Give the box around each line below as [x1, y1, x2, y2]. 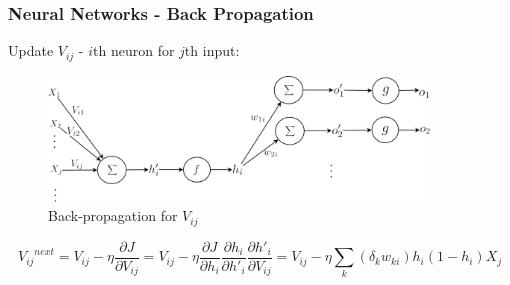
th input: [184, 40, 240, 61]
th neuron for [93, 40, 175, 61]
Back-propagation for [48, 205, 178, 226]
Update [8, 40, 54, 61]
